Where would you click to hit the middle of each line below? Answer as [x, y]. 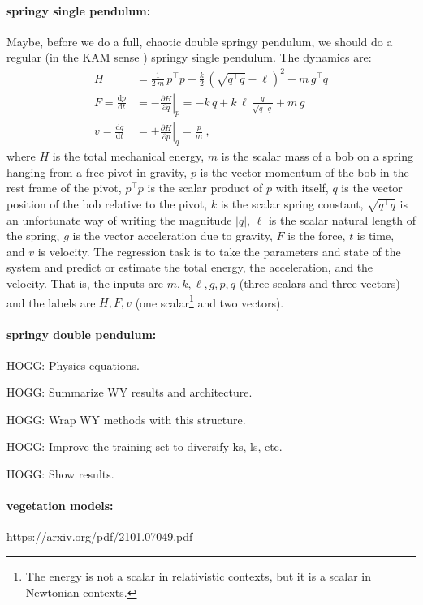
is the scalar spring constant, [292, 203]
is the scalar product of [205, 188]
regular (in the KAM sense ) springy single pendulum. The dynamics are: [189, 57]
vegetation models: [60, 506]
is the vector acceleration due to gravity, [173, 236]
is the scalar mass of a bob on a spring [317, 156]
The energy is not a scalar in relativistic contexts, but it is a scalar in [199, 576]
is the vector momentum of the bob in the [304, 172]
